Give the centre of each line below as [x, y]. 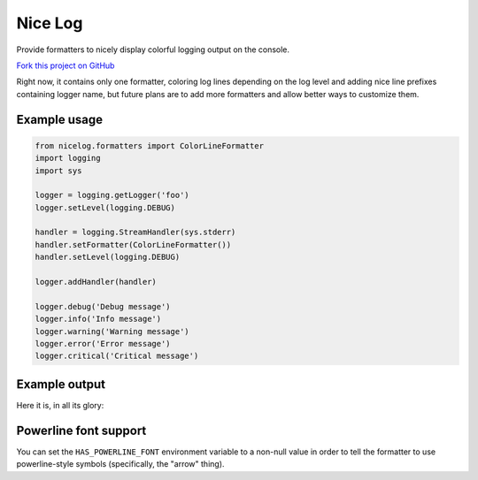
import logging [68, 158]
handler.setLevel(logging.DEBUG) [108, 257]
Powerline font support [81, 430]
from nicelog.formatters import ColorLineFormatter [150, 145]
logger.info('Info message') [98, 319]
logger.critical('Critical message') [117, 356]
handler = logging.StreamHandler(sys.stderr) [135, 232]
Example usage [60, 119]
